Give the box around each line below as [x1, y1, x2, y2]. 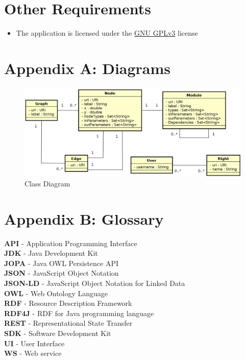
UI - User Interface [4, 338, 65, 348]
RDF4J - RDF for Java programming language [4, 307, 154, 318]
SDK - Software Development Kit [4, 327, 111, 338]
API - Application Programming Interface [4, 237, 137, 248]
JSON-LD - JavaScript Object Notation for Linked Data [4, 278, 185, 289]
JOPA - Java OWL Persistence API [4, 257, 119, 268]
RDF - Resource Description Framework [4, 298, 132, 308]
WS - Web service [4, 348, 62, 358]
